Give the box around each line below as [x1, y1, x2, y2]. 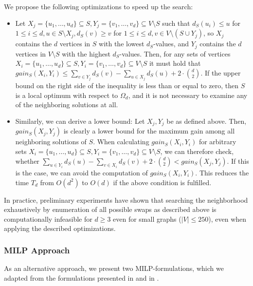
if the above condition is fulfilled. [113, 177, 212, 187]
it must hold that [149, 58, 201, 68]
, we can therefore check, [160, 146, 234, 156]
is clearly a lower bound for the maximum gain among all [63, 126, 235, 136]
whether [15, 155, 39, 166]
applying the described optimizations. [4, 223, 116, 233]
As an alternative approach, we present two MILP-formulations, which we [4, 263, 224, 273]
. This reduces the [195, 167, 249, 177]
